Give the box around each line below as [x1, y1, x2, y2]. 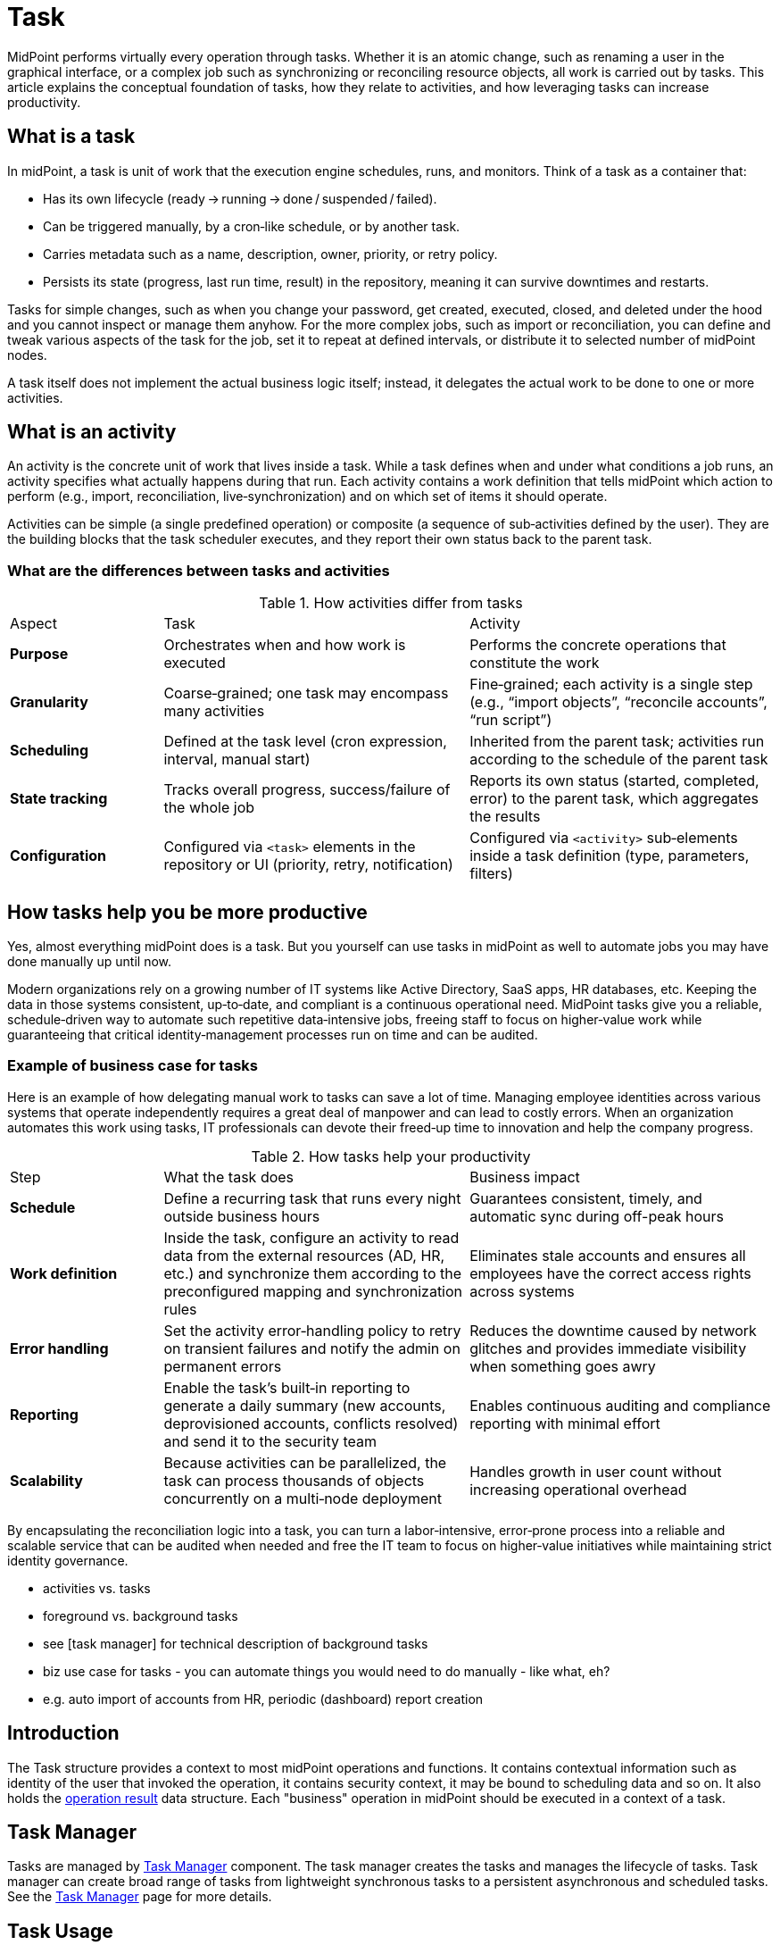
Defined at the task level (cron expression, [163, 732, 447, 751]
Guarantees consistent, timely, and [469, 1189, 702, 1207]
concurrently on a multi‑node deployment [163, 1489, 442, 1507]
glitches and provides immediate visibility [469, 1339, 747, 1357]
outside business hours [163, 1206, 320, 1225]
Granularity [10, 693, 88, 712]
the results [469, 807, 541, 826]
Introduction [7, 1722, 120, 1745]
